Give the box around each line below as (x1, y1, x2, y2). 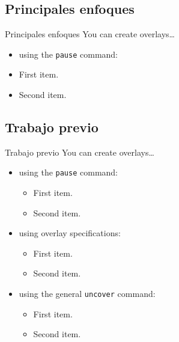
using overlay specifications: (19, 227, 121, 239)
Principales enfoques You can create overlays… (5, 28, 175, 40)
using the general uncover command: (19, 287, 156, 300)
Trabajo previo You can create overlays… (5, 145, 154, 158)
